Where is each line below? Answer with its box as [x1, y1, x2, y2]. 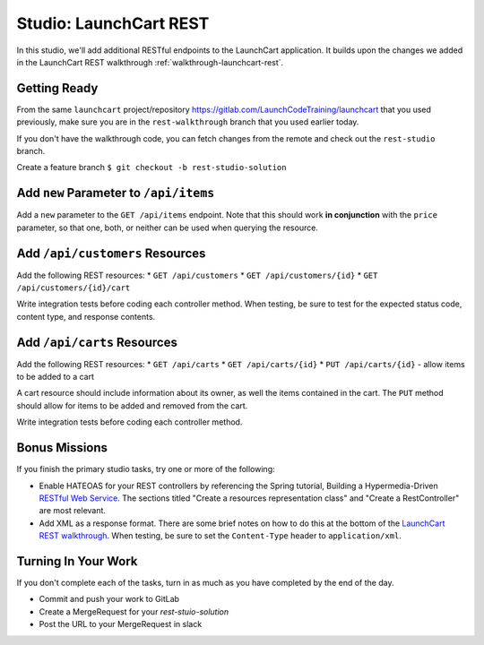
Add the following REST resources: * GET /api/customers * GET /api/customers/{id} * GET [16, 270, 378, 280]
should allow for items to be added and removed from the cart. [16, 400, 248, 411]
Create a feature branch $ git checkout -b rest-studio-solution [16, 162, 287, 173]
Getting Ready [16, 81, 99, 96]
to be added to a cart [16, 372, 94, 383]
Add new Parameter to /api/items [16, 185, 215, 201]
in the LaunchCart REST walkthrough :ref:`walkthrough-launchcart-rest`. [16, 56, 284, 67]
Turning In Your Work [16, 554, 138, 569]
